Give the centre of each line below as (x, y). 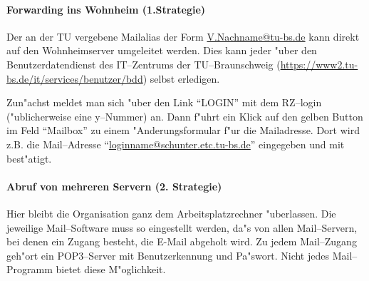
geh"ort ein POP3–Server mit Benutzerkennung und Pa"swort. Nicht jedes (168, 255)
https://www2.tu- (319, 64)
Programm (30, 269)
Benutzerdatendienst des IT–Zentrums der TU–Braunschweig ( (144, 64)
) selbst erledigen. (181, 78)
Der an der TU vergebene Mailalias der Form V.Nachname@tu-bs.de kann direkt (183, 36)
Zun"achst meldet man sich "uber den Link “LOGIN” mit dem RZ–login (164, 102)
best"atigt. (29, 158)
